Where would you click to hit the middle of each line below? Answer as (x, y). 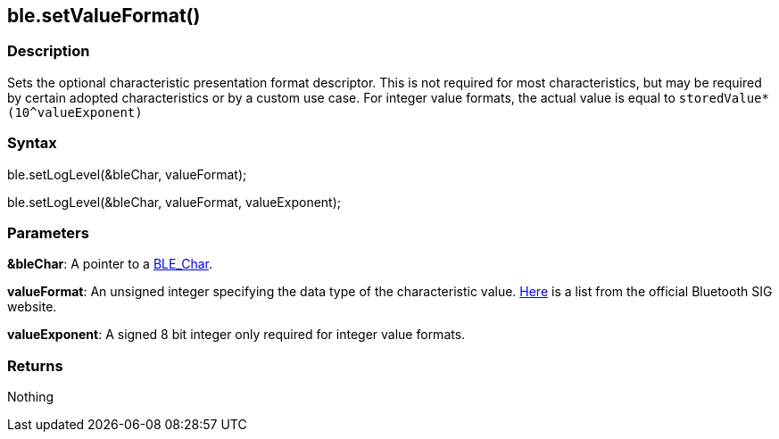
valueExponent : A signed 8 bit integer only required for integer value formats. (236, 335)
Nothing (31, 397)
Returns (35, 365)
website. (32, 307)
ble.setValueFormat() (104, 16)
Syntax (32, 143)
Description (49, 51)
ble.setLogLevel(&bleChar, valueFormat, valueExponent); (174, 202)
